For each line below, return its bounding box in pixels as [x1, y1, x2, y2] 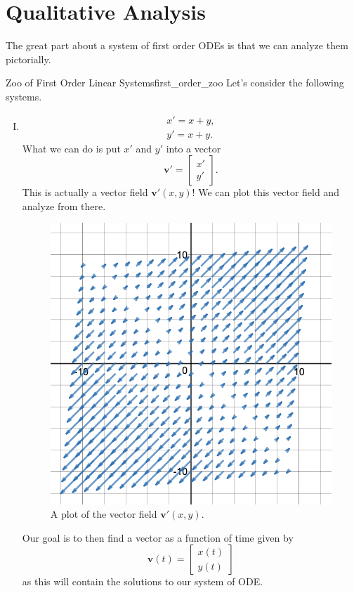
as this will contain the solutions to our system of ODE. [22, 574, 263, 589]
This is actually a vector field [22, 185, 148, 200]
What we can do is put [22, 141, 121, 155]
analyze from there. [22, 198, 106, 213]
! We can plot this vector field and [192, 185, 339, 200]
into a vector [166, 141, 221, 155]
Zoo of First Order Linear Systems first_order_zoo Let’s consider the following [6, 75, 344, 90]
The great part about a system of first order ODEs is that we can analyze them [6, 38, 348, 53]
